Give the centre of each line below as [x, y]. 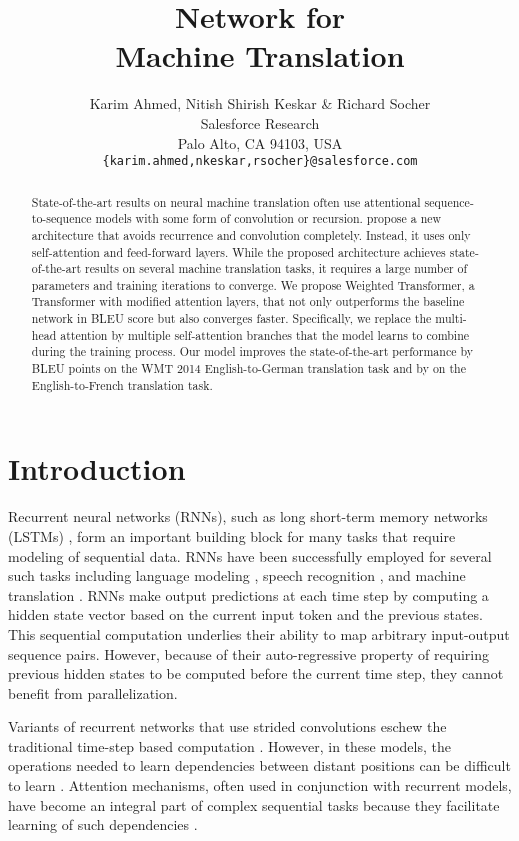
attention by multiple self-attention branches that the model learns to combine [265, 334]
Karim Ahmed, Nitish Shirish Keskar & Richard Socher [260, 103]
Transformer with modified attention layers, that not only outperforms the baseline [248, 301]
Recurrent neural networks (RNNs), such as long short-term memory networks [248, 516]
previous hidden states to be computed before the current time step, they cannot [256, 673]
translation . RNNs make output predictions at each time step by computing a [248, 594]
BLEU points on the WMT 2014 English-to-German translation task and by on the [248, 368]
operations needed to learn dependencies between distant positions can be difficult [259, 765]
